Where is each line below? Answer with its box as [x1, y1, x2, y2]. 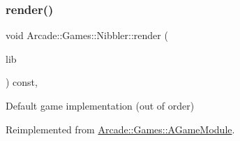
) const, [6, 75, 38, 89]
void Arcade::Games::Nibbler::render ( [6, 28, 168, 43]
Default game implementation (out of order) [6, 98, 195, 112]
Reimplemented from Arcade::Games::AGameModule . [6, 121, 235, 136]
